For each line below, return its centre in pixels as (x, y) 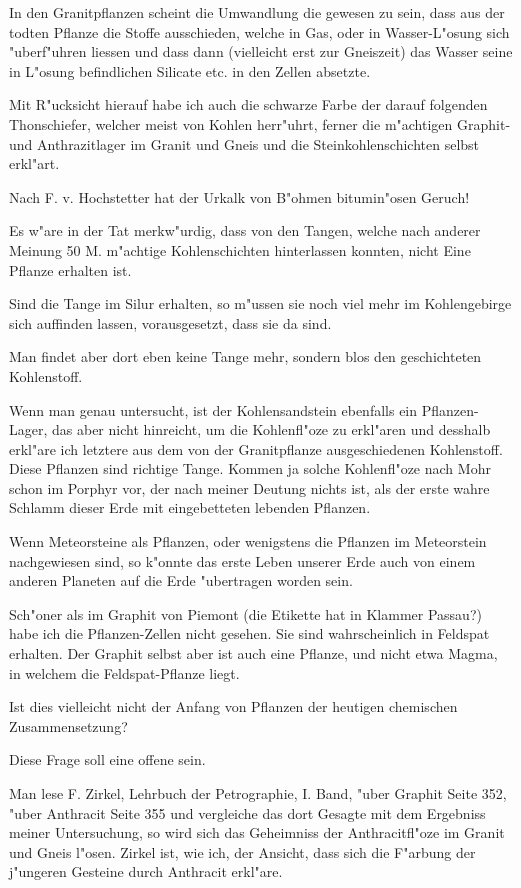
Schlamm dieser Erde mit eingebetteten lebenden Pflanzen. (190, 507)
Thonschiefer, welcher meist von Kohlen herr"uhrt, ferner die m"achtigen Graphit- (260, 123)
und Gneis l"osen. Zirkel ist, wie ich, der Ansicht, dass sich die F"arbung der (242, 851)
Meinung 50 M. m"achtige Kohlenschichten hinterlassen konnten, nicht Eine (240, 249)
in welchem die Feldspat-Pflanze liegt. (124, 672)
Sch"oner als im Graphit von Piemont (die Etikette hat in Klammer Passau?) (245, 613)
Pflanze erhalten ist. (70, 269)
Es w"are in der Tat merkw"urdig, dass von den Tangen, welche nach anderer (245, 230)
